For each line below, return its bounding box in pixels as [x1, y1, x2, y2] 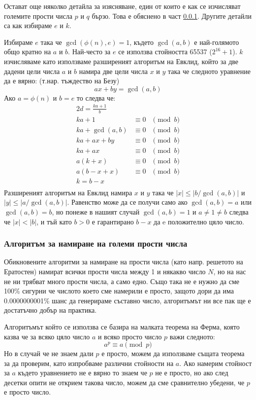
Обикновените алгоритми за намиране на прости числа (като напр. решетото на [4, 256, 243, 267]
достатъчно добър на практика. [4, 305, 97, 315]
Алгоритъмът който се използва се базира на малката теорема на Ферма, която [4, 321, 240, 331]
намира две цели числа [79, 66, 148, 76]
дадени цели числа [4, 66, 60, 76]
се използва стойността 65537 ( [118, 46, 212, 57]
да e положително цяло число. [154, 216, 244, 226]
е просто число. [4, 387, 51, 397]
